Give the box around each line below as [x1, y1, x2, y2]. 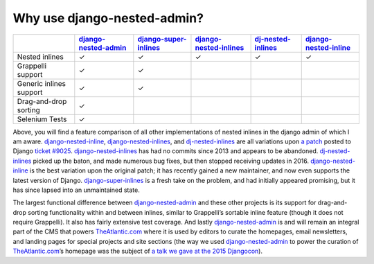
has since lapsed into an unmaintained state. [12, 186, 140, 194]
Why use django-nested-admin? [12, 10, 204, 26]
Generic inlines [17, 78, 66, 88]
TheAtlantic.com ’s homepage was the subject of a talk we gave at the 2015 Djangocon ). [12, 247, 263, 256]
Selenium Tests [17, 114, 67, 124]
